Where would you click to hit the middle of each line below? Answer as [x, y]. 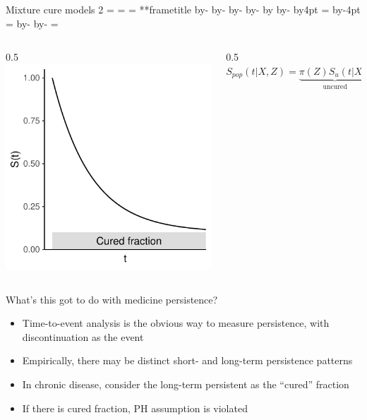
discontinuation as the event [83, 336]
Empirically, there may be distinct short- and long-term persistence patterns [187, 360]
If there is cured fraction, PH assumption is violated [135, 408]
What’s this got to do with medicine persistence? [112, 299]
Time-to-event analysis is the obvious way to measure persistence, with [176, 323]
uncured [335, 86]
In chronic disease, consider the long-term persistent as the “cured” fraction [186, 384]
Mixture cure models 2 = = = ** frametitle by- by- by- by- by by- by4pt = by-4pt [183, 9]
